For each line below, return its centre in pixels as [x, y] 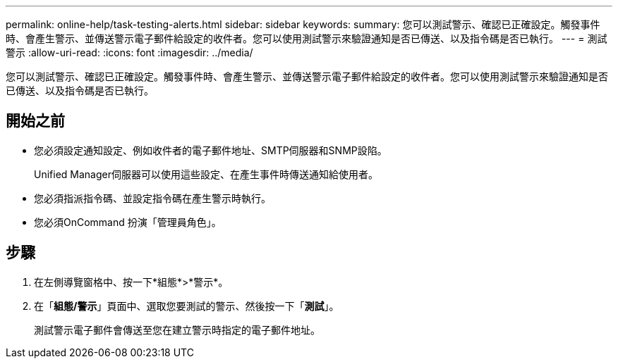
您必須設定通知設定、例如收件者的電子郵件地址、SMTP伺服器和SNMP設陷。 [211, 150]
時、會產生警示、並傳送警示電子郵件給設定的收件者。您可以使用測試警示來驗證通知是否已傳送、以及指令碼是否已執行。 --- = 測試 [307, 38]
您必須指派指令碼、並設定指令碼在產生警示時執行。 [152, 198]
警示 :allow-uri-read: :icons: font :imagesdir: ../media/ [129, 52]
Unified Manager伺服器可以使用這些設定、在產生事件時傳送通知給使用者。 [206, 174]
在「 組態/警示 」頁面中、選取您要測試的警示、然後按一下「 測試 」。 [187, 306]
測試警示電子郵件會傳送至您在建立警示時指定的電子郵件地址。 [177, 330]
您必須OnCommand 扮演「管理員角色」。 [128, 222]
